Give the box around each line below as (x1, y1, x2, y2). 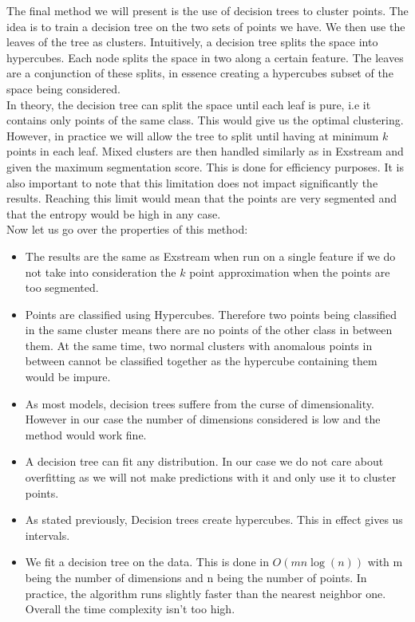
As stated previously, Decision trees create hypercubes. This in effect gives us (25, 511, 403, 528)
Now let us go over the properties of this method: (6, 221, 248, 238)
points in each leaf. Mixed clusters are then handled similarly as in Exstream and (6, 143, 404, 159)
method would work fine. (25, 426, 147, 443)
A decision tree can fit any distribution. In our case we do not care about (25, 453, 384, 470)
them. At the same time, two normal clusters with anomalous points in (25, 337, 373, 353)
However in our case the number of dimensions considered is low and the (25, 411, 381, 427)
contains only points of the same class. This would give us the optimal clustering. (6, 112, 404, 128)
